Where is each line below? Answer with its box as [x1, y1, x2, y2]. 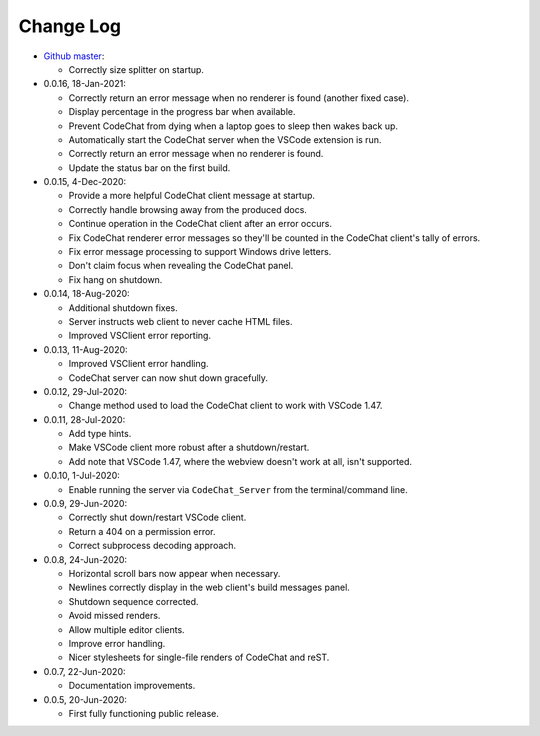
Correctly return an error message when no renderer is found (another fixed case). [68, 91, 410, 104]
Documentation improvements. [68, 680, 196, 692]
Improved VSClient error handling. [68, 358, 209, 370]
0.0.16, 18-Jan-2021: [43, 78, 127, 90]
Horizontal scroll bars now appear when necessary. [68, 568, 281, 579]
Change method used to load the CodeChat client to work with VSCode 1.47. [68, 400, 383, 412]
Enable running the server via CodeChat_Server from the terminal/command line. [68, 483, 409, 495]
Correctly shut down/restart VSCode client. [68, 511, 247, 524]
